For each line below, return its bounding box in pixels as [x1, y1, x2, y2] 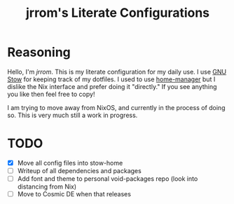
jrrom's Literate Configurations [25, 5, 210, 21]
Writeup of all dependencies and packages [17, 166, 142, 175]
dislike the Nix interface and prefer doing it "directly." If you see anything [7, 82, 217, 90]
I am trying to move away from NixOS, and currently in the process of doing [7, 103, 226, 111]
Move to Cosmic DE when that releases [17, 190, 132, 198]
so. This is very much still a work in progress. [7, 111, 138, 119]
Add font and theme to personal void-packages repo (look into [17, 175, 198, 183]
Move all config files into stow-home [17, 158, 123, 167]
